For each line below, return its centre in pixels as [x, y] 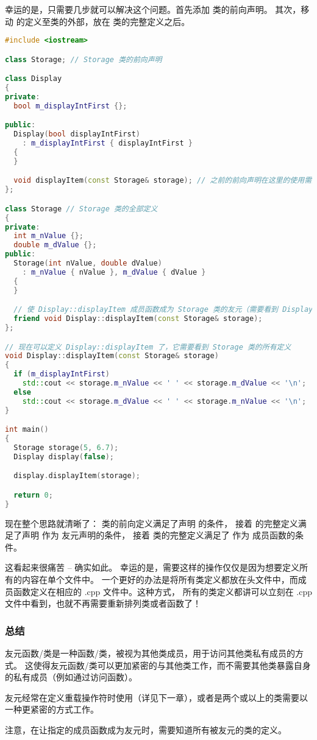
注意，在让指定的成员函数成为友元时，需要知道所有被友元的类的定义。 [146, 729]
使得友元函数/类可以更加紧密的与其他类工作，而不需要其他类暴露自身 [172, 665]
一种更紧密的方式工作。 [52, 709]
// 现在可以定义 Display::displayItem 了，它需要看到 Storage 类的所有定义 [148, 347]
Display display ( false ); [64, 456]
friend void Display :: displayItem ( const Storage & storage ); [138, 319]
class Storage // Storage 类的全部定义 [81, 209]
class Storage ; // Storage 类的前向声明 [84, 59]
